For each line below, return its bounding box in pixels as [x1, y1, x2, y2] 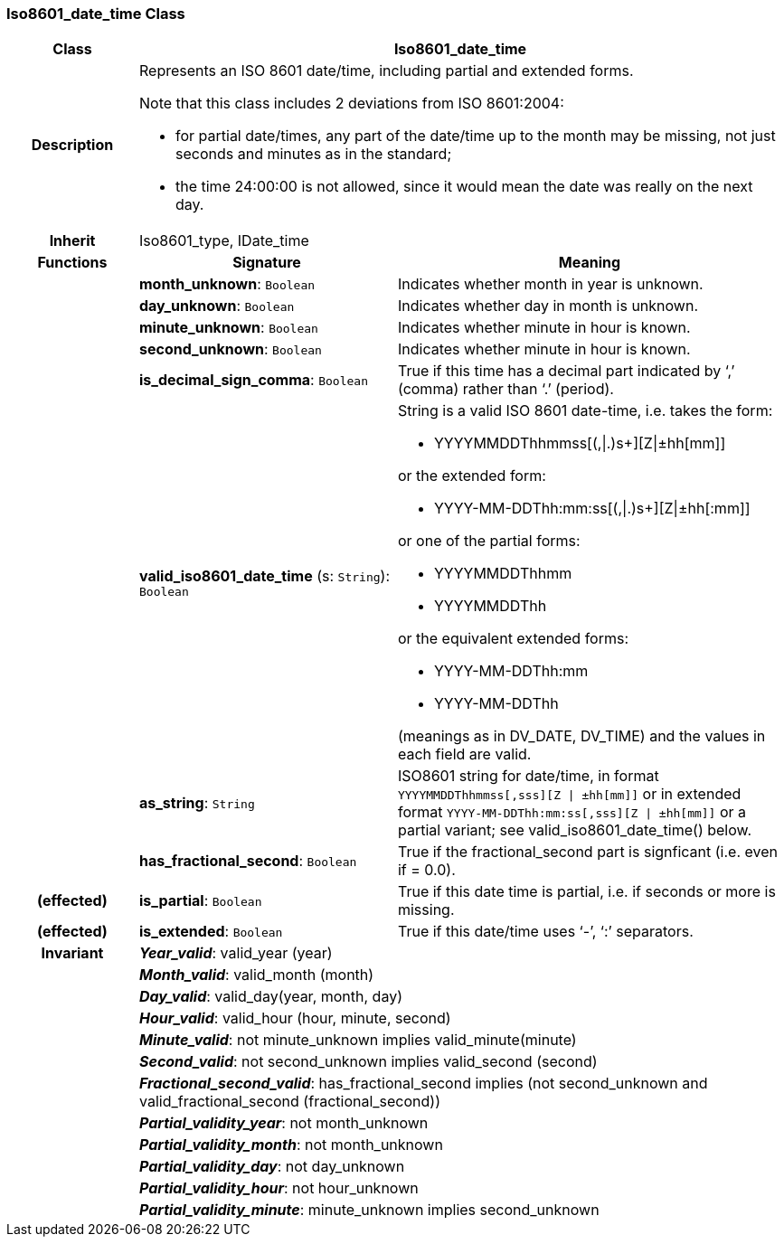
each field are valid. [397, 745, 532, 764]
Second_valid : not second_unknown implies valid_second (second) [138, 1052, 598, 1071]
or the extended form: [397, 466, 546, 485]
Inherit [49, 231, 96, 250]
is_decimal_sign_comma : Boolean [138, 371, 369, 390]
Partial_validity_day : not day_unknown [138, 1157, 405, 1176]
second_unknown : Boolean [138, 340, 322, 359]
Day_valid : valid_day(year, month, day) [138, 987, 402, 1006]
